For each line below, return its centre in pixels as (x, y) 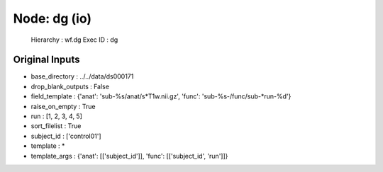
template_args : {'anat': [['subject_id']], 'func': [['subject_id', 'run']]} (129, 156)
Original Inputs (46, 60)
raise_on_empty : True (63, 106)
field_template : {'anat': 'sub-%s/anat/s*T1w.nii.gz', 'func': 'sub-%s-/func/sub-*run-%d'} (161, 96)
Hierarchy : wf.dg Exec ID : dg (74, 40)
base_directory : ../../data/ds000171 (82, 76)
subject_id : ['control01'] (66, 136)
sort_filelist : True (56, 126)
